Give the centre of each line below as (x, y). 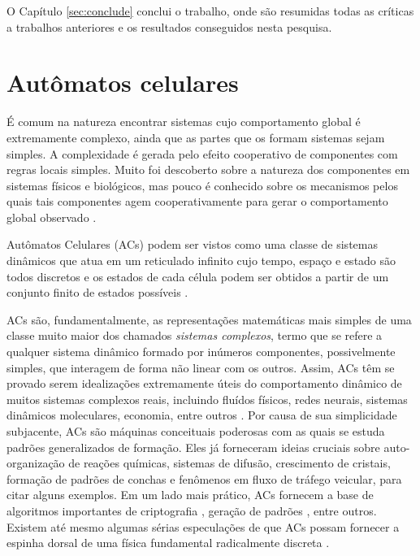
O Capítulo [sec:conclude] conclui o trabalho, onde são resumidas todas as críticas (210, 11)
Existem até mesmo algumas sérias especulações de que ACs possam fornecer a (203, 526)
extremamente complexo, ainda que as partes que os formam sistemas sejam (196, 137)
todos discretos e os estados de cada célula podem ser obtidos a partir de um (198, 276)
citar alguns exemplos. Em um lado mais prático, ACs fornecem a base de (190, 495)
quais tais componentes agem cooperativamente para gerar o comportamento (197, 201)
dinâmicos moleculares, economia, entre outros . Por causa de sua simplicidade (202, 415)
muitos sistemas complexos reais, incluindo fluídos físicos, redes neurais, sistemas (207, 399)
